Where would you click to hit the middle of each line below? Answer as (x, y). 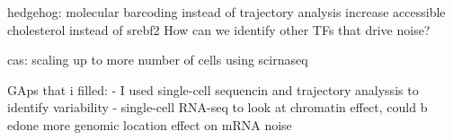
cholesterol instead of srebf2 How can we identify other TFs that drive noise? (219, 29)
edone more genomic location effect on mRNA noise (150, 124)
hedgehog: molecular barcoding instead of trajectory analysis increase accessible (226, 12)
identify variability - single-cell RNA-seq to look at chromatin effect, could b (218, 107)
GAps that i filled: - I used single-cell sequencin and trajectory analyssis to (213, 89)
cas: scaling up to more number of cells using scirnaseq (158, 60)
